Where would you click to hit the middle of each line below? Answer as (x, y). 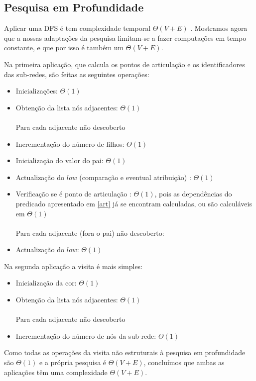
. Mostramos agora (219, 28)
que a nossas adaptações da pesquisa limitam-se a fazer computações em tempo (125, 38)
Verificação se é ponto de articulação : (73, 194)
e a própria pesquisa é (73, 362)
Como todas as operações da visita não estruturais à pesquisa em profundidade (125, 352)
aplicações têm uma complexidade (56, 372)
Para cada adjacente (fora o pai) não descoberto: (90, 233)
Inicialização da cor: (46, 283)
